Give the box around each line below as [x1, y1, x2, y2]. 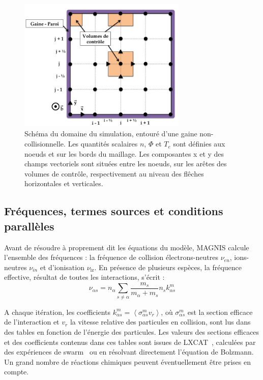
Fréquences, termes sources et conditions [4, 203, 223, 219]
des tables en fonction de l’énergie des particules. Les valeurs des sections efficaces [4, 326, 259, 337]
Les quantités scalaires [68, 138, 138, 149]
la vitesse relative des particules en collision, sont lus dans [70, 316, 251, 327]
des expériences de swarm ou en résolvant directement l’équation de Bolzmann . [4, 346, 254, 357]
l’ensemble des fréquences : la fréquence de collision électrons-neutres [4, 252, 218, 262]
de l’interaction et [4, 316, 60, 327]
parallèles [4, 218, 54, 233]
